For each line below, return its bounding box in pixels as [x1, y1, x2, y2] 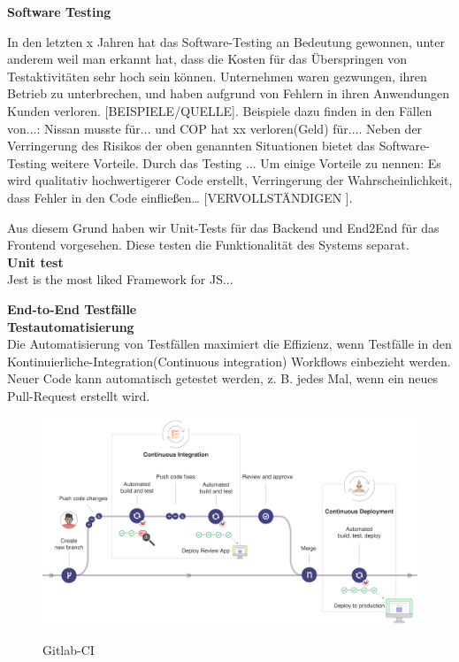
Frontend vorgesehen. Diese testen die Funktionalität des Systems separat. [7, 235, 409, 254]
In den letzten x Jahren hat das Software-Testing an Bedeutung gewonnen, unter [7, 32, 445, 50]
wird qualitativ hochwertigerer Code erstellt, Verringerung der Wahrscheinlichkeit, [7, 171, 453, 189]
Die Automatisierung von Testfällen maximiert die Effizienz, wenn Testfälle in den [7, 335, 452, 353]
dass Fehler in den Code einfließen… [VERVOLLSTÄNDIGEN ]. [7, 188, 353, 206]
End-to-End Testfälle [7, 299, 137, 318]
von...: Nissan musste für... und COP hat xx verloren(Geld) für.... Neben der [7, 119, 423, 137]
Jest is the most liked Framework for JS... [7, 270, 233, 289]
